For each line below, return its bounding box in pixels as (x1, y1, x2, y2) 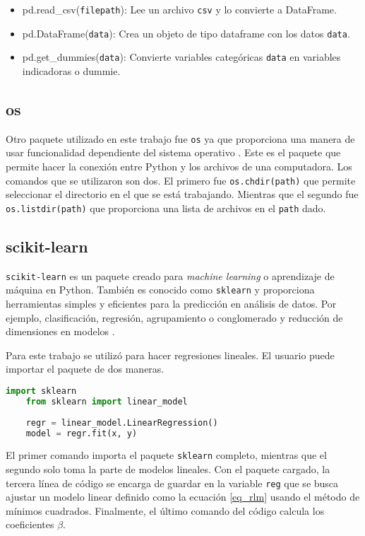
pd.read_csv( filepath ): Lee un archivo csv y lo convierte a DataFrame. (22, 2, 337, 16)
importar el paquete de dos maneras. (6, 361, 164, 376)
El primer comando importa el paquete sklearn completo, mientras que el (6, 448, 327, 462)
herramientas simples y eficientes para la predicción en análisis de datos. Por (6, 296, 337, 311)
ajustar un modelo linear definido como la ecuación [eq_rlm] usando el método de (6, 489, 360, 504)
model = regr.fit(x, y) (25, 428, 138, 438)
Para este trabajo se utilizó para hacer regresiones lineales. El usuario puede (6, 347, 335, 362)
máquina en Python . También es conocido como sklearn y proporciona (6, 282, 315, 297)
